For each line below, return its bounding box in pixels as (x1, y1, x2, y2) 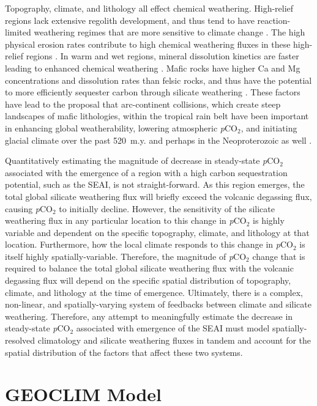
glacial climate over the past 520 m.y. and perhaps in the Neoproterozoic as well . (5, 133, 312, 146)
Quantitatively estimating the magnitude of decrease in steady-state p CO (5, 154, 280, 167)
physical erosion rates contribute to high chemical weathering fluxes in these (5, 37, 291, 50)
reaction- (257, 13, 291, 26)
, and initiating (241, 121, 297, 134)
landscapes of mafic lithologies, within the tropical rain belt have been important (5, 109, 309, 122)
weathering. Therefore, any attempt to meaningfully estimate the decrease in (5, 309, 293, 322)
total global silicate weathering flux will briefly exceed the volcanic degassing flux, (5, 190, 312, 202)
